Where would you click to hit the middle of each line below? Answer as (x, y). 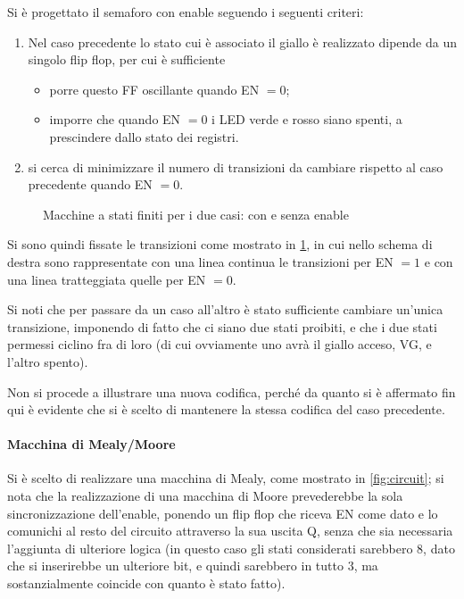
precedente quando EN (90, 184)
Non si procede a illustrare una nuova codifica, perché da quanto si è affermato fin (232, 391)
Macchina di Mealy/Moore (91, 444)
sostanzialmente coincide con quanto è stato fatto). (146, 583)
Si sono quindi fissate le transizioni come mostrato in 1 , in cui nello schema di (220, 244)
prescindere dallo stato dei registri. (144, 136)
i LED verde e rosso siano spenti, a (307, 119)
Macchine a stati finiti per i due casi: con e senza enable (196, 214)
